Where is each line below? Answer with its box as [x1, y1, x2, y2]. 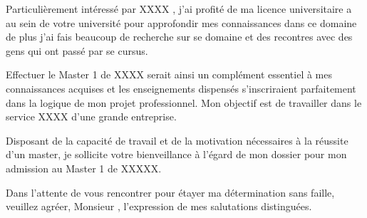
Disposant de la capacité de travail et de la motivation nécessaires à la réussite [6, 133, 348, 147]
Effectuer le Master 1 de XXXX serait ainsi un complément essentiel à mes [6, 67, 333, 82]
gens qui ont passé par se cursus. [6, 43, 148, 58]
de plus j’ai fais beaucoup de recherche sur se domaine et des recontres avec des [6, 29, 353, 44]
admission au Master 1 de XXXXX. [6, 160, 162, 175]
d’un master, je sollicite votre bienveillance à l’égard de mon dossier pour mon [6, 147, 347, 162]
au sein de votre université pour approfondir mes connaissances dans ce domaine [6, 15, 357, 30]
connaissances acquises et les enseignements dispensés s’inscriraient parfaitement [6, 81, 356, 95]
